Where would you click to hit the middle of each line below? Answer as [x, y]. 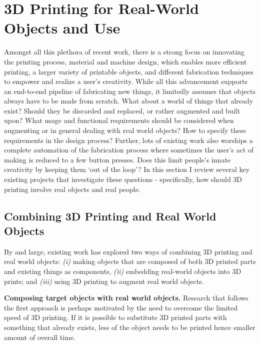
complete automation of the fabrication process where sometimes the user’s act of [129, 150]
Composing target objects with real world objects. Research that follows [126, 298]
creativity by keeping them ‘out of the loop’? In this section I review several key [127, 169]
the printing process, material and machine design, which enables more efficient [125, 61]
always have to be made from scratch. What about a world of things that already [129, 101]
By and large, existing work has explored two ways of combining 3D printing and [128, 251]
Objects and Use [62, 28]
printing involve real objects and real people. [72, 189]
